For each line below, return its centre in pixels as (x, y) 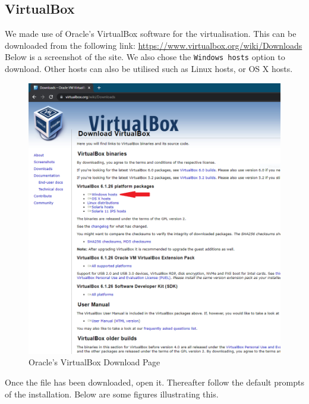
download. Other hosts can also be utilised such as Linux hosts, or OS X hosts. (149, 69)
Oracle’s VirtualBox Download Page (94, 362)
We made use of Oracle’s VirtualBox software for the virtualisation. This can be (151, 34)
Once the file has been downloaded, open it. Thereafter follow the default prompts (154, 382)
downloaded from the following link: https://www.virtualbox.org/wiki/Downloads (154, 45)
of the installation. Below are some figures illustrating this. (112, 394)
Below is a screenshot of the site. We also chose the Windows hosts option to (145, 57)
